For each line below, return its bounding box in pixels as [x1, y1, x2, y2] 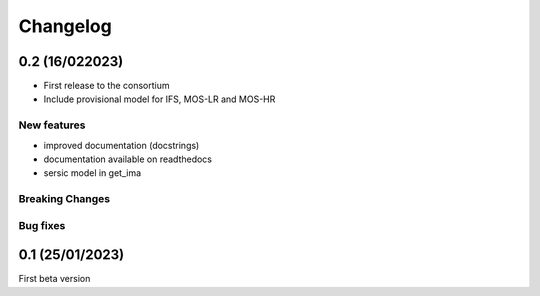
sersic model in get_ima [43, 167, 142, 179]
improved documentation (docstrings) [43, 139, 200, 151]
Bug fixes [18, 218, 66, 232]
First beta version [18, 273, 91, 285]
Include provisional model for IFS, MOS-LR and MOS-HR [43, 93, 276, 105]
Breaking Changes [18, 192, 111, 206]
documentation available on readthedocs [43, 153, 213, 165]
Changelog [18, 15, 112, 37]
